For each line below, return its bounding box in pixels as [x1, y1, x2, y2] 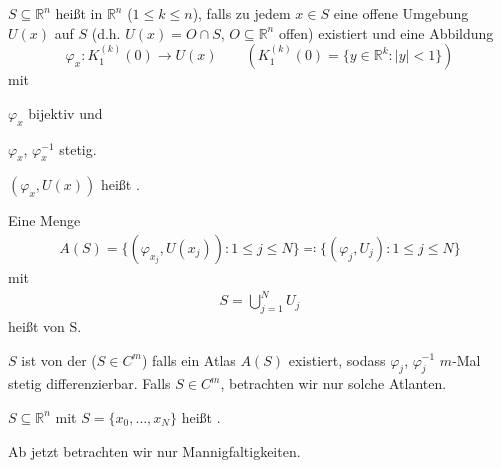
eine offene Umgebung [333, 3, 469, 23]
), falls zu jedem [192, 3, 291, 23]
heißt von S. [8, 315, 82, 336]
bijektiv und [28, 102, 103, 123]
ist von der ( [21, 349, 97, 370]
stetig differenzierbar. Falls [8, 373, 171, 394]
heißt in [55, 3, 103, 23]
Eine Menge [8, 210, 81, 231]
